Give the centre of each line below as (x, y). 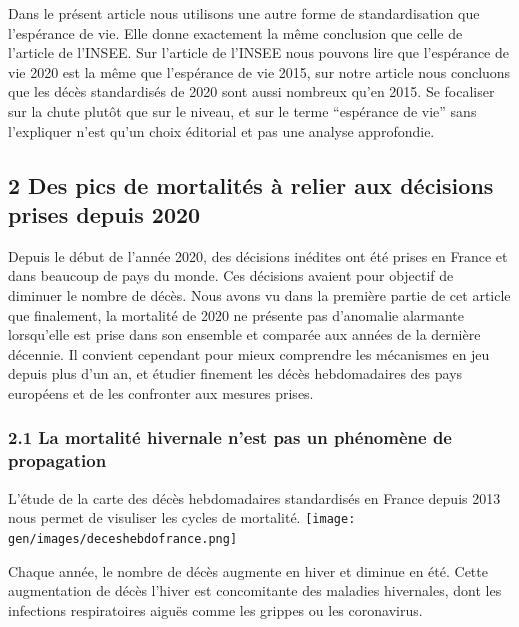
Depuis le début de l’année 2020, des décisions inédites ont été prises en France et (258, 255)
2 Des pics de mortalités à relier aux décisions (251, 184)
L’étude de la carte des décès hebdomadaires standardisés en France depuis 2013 (254, 497)
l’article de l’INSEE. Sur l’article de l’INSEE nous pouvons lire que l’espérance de (258, 52)
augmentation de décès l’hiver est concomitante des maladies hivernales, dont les (255, 590)
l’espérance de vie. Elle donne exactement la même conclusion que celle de (235, 32)
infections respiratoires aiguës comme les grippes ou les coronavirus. (215, 609)
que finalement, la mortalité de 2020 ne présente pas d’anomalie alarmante (236, 314)
